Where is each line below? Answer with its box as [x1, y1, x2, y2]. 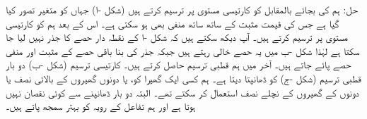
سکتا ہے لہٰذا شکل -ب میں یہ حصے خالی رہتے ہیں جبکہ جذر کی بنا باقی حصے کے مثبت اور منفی [6, 43, 360, 58]
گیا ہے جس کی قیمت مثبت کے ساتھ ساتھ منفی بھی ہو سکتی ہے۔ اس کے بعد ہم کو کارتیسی [6, 15, 339, 30]
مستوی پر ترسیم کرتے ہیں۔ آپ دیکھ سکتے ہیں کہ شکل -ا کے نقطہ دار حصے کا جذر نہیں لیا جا [6, 30, 348, 44]
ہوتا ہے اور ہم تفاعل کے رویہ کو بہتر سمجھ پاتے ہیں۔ [6, 99, 196, 113]
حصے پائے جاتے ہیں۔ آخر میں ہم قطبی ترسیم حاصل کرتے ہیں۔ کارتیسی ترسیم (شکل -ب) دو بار [6, 57, 351, 72]
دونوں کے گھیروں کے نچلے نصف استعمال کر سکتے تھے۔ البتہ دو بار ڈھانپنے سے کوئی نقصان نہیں [6, 84, 359, 99]
